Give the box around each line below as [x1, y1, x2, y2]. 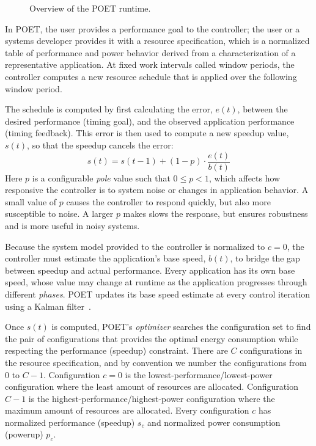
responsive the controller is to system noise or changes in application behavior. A [5, 183, 309, 196]
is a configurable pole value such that [32, 171, 171, 184]
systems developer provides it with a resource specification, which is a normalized [5, 34, 310, 47]
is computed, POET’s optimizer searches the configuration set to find [51, 320, 311, 333]
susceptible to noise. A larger [5, 207, 114, 220]
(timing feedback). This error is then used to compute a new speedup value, [5, 126, 289, 139]
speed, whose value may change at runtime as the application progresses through [5, 276, 307, 288]
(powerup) [5, 428, 43, 441]
